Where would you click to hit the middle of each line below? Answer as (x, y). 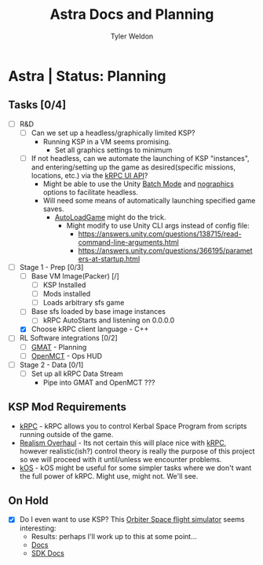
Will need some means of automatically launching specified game (149, 200)
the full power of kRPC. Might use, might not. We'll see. (109, 476)
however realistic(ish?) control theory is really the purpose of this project (137, 451)
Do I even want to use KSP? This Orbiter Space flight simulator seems (132, 519)
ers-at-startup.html (109, 259)
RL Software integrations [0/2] (68, 338)
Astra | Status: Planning (87, 76)
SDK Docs (47, 553)
